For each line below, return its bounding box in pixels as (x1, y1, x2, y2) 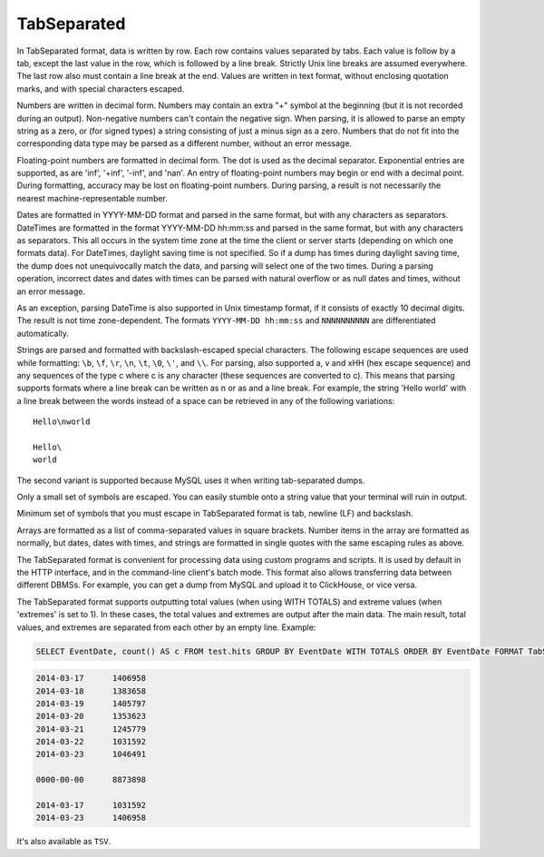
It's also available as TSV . (16, 836, 112, 847)
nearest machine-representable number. (16, 192, 168, 203)
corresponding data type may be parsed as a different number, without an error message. (16, 138, 353, 149)
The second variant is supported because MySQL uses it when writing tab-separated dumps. (16, 475, 365, 486)
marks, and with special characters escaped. (16, 83, 185, 94)
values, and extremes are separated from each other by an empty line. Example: (16, 622, 316, 633)
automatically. (16, 328, 70, 339)
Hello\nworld (33, 417, 91, 427)
